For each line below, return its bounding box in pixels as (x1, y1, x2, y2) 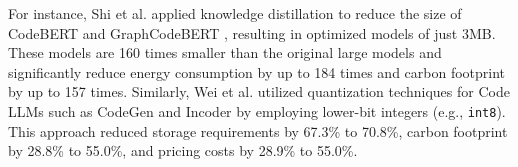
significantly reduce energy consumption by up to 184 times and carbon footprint (8, 61, 506, 82)
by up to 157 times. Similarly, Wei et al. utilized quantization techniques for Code (8, 81, 510, 102)
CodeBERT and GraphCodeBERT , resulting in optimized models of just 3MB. (8, 22, 496, 43)
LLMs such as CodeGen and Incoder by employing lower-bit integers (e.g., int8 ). (8, 100, 506, 121)
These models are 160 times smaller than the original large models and (8, 42, 442, 63)
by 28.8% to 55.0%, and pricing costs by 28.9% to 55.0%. (8, 140, 358, 161)
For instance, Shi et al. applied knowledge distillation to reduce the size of (8, 3, 462, 23)
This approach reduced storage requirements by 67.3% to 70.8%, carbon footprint (8, 120, 508, 141)
